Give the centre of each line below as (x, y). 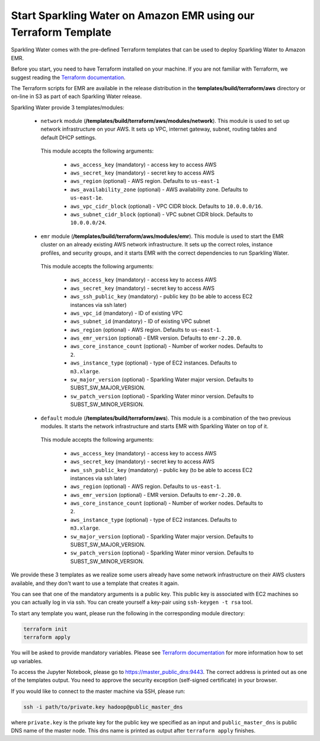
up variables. (27, 661)
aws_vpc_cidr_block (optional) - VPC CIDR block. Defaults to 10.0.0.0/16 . (167, 206)
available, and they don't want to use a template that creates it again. (95, 583)
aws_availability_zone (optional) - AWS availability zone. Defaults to (159, 189)
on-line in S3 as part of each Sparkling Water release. (76, 96)
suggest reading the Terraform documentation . (68, 77)
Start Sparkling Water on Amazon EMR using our (133, 15)
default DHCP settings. (68, 137)
